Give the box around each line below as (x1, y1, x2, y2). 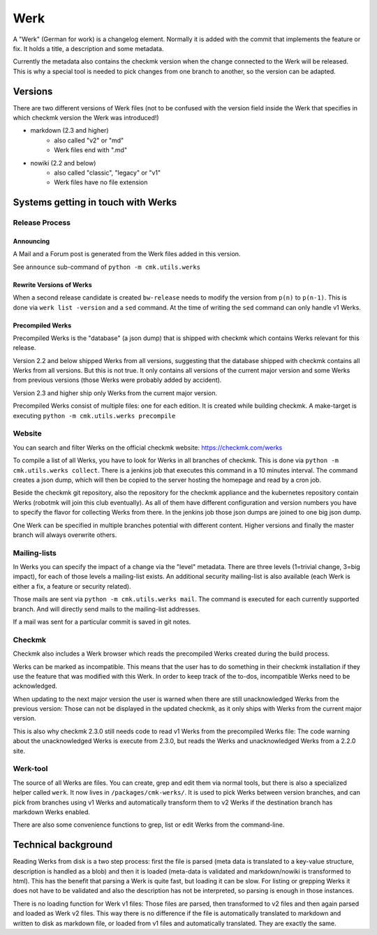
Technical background (13, 839, 113, 851)
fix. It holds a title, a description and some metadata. (13, 44, 164, 52)
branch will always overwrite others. (13, 531, 117, 539)
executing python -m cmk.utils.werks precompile (13, 411, 176, 420)
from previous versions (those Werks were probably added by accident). (13, 376, 222, 384)
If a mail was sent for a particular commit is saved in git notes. (13, 617, 191, 626)
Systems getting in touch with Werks (13, 196, 177, 209)
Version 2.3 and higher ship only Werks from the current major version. (13, 388, 218, 397)
